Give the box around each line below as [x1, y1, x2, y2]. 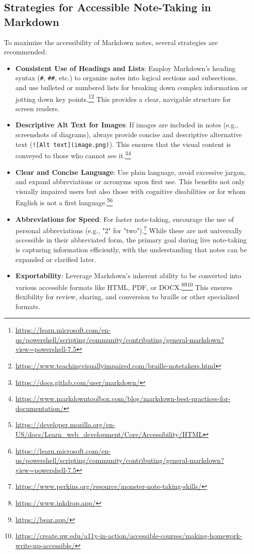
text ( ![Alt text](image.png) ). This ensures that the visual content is [15, 139, 231, 149]
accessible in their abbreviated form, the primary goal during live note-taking [15, 235, 247, 245]
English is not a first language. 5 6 [15, 196, 113, 207]
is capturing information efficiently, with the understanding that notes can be [15, 244, 247, 255]
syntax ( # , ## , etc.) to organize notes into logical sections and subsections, [15, 72, 237, 83]
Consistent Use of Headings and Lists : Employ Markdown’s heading [15, 63, 235, 73]
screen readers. [15, 103, 60, 113]
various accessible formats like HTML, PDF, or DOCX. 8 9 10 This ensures [15, 280, 233, 292]
